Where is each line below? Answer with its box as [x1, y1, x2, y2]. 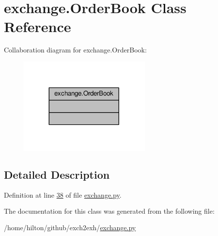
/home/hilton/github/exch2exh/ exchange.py [4, 222, 136, 233]
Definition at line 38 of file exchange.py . [4, 189, 122, 200]
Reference [4, 17, 71, 36]
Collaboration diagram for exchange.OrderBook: [4, 45, 147, 55]
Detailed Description [4, 167, 110, 182]
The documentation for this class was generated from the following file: [4, 206, 215, 216]
